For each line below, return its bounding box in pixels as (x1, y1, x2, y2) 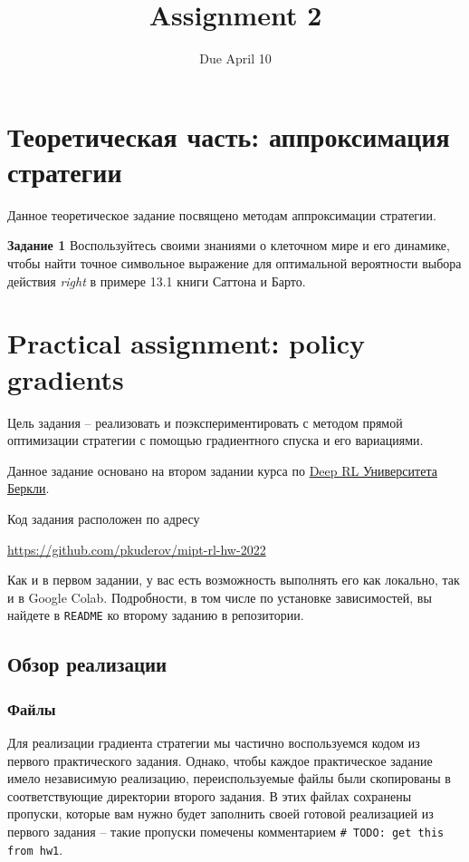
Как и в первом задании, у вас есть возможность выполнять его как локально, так (7, 570, 460, 589)
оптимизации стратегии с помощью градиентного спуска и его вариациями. (7, 431, 424, 450)
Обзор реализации (7, 650, 167, 678)
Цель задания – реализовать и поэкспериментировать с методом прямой (7, 412, 403, 431)
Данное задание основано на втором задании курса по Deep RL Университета (7, 460, 437, 479)
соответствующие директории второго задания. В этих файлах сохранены (7, 786, 412, 805)
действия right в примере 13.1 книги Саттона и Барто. (7, 271, 306, 290)
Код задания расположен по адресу (7, 508, 200, 528)
